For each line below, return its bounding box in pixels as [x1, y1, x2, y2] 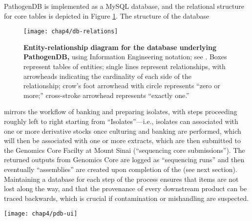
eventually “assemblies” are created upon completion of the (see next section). [4, 164, 237, 174]
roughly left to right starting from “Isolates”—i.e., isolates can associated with [4, 116, 238, 126]
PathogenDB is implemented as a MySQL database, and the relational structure [4, 1, 244, 11]
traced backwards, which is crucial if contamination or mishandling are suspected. [4, 193, 249, 203]
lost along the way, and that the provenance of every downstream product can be [4, 183, 247, 194]
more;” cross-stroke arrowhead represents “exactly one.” [23, 90, 189, 100]
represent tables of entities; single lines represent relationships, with [23, 61, 226, 72]
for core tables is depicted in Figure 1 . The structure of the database [4, 10, 210, 21]
